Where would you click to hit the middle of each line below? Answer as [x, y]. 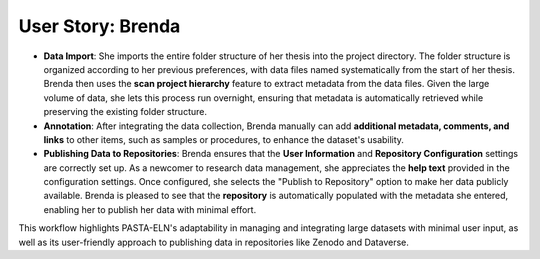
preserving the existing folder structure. [125, 112]
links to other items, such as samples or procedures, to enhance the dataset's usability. [224, 139]
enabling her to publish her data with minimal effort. [150, 209]
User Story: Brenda [99, 26]
